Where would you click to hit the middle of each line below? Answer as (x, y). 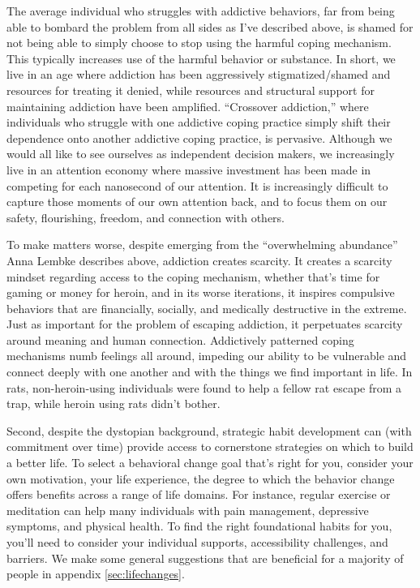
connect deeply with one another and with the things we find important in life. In (210, 372)
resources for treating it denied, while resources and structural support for (191, 90)
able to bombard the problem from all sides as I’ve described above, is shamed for (210, 26)
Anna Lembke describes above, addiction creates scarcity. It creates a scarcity (199, 260)
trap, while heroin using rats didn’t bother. (114, 403)
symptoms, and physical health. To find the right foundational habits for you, (199, 526)
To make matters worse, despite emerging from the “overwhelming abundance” (202, 245)
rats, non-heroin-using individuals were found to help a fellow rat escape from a (204, 387)
